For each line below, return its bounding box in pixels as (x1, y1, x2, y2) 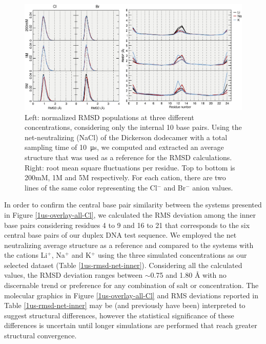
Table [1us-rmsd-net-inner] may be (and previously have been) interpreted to (4, 300, 245, 311)
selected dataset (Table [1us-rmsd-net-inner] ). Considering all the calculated (4, 259, 242, 270)
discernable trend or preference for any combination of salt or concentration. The (4, 280, 259, 291)
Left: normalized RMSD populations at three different (25, 111, 194, 122)
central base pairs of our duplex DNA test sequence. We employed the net (4, 230, 237, 240)
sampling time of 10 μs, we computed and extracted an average (25, 142, 224, 152)
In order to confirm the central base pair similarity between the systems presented (4, 199, 262, 210)
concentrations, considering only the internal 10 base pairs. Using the (25, 122, 242, 132)
